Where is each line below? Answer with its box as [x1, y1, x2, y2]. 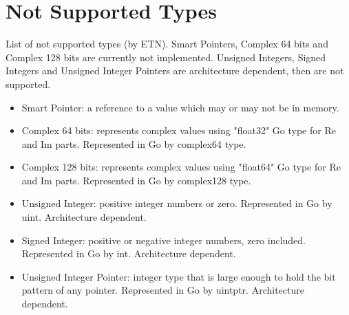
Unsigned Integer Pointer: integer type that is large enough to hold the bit [21, 269, 336, 283]
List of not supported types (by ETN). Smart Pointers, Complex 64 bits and [6, 36, 328, 51]
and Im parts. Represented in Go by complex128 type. [21, 173, 251, 187]
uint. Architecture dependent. [21, 210, 147, 224]
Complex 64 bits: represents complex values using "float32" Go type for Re [21, 123, 336, 138]
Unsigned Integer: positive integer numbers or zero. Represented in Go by [21, 196, 332, 210]
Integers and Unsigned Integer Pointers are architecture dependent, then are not [6, 63, 344, 78]
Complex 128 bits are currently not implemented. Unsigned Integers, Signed [6, 50, 326, 64]
